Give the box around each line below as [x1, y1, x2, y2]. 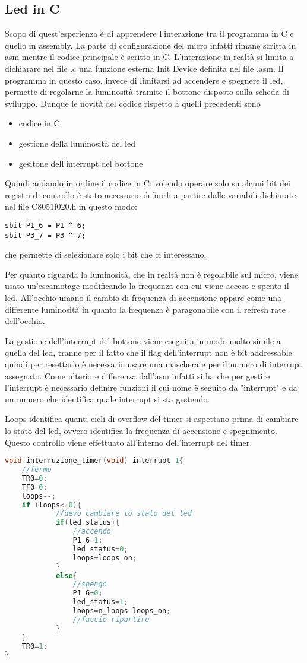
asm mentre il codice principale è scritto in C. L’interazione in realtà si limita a [5, 50, 294, 63]
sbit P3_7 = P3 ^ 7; [5, 231, 86, 240]
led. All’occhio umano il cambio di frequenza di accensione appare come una [5, 291, 282, 304]
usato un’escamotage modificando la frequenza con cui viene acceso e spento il [5, 280, 289, 292]
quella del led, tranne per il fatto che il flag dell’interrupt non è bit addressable [5, 346, 292, 359]
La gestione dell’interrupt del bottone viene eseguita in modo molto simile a [5, 334, 281, 347]
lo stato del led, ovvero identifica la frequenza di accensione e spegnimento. [5, 424, 277, 436]
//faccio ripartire [72, 615, 150, 624]
